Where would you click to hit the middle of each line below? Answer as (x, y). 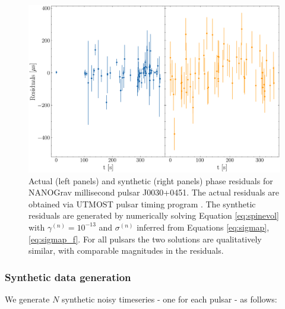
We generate (27, 299)
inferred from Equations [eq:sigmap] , (203, 227)
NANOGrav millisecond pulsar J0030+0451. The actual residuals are (154, 192)
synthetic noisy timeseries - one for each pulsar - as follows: (170, 299)
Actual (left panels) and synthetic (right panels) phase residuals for (151, 180)
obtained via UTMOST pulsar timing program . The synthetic (142, 204)
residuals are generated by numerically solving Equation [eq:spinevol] (154, 215)
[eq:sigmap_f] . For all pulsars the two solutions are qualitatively (145, 239)
